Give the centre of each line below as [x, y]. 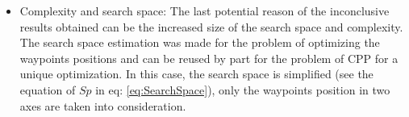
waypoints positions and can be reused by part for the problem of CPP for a [209, 58]
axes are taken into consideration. [103, 105]
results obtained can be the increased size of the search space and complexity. [211, 26]
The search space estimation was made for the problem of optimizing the [200, 42]
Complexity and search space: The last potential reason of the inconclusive [204, 10]
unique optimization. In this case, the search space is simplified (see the [196, 74]
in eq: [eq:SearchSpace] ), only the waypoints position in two [243, 89]
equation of [48, 89]
